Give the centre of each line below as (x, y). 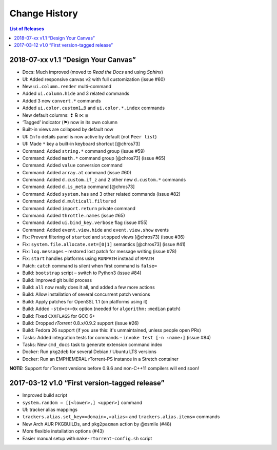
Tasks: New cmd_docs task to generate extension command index (92, 345)
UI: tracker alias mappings (50, 410)
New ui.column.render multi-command (67, 87)
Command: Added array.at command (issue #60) (77, 172)
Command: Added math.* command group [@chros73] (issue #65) (94, 158)
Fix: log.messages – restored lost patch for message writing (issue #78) (100, 251)
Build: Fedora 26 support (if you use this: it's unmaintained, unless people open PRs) (112, 330)
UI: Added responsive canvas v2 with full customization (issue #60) (94, 79)
